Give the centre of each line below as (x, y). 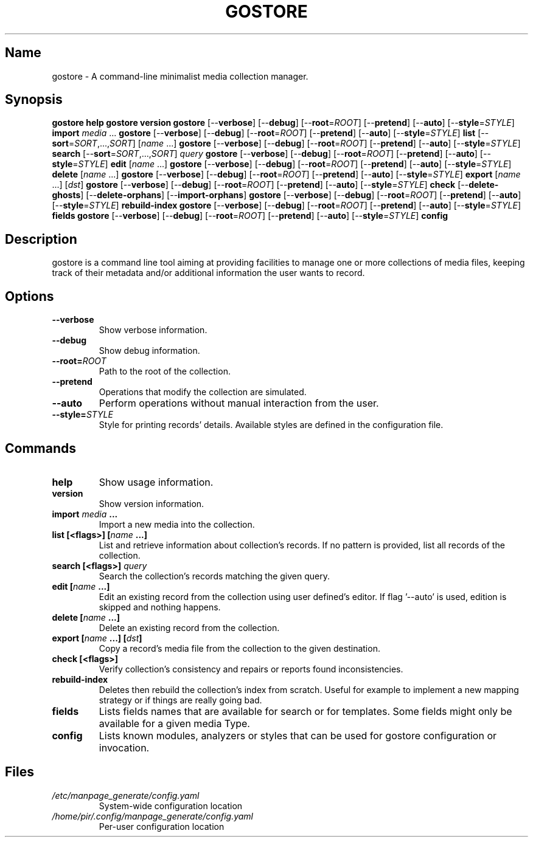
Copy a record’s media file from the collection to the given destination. (239, 648)
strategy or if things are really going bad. (180, 700)
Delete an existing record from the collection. (189, 627)
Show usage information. (156, 482)
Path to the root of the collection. (165, 371)
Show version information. (152, 503)
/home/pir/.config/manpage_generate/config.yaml (152, 816)
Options (30, 296)
